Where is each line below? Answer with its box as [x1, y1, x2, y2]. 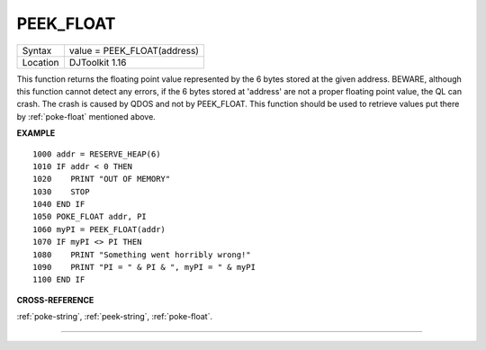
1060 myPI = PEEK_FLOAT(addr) [32, 224, 166, 234]
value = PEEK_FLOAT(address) [68, 44, 200, 57]
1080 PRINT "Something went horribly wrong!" [32, 249, 251, 260]
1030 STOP [32, 186, 90, 197]
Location [22, 56, 59, 68]
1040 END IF [32, 199, 85, 210]
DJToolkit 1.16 [68, 56, 127, 68]
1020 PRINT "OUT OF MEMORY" [32, 174, 171, 184]
